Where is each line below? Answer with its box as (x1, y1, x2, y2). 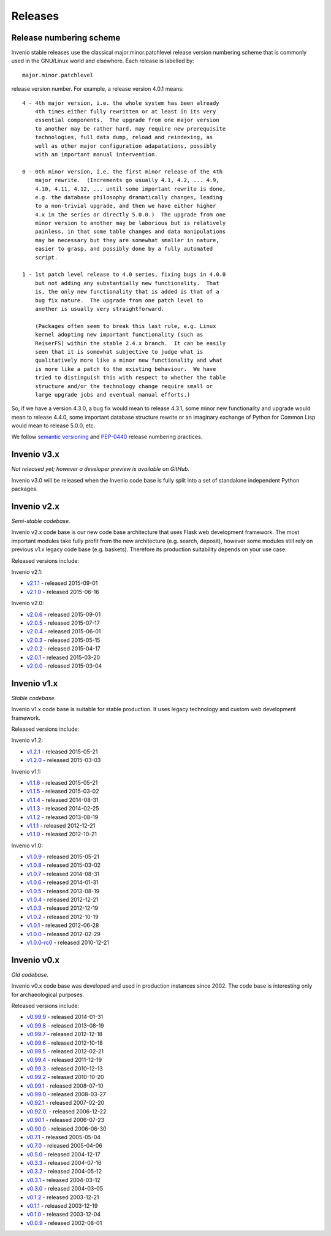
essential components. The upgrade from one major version (34, 116, 220, 124)
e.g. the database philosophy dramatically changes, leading (34, 194, 223, 200)
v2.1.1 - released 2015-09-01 (26, 579, 98, 587)
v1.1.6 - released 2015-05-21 (26, 779, 98, 786)
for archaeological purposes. (11, 991, 85, 998)
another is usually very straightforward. (34, 305, 165, 312)
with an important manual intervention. (34, 151, 159, 158)
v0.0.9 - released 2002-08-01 (26, 1219, 102, 1226)
